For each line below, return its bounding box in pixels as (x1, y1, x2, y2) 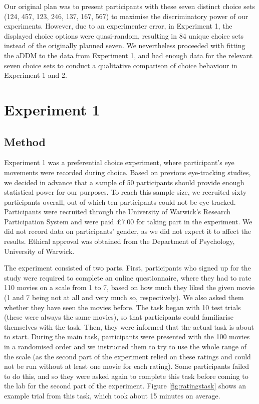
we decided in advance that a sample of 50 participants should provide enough (4, 177, 244, 187)
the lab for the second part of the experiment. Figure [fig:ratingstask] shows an (4, 380, 246, 391)
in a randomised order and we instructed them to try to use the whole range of (4, 341, 246, 352)
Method (4, 133, 46, 149)
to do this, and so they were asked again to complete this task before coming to (4, 370, 248, 381)
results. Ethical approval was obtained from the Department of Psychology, (4, 236, 235, 246)
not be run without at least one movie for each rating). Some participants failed (4, 361, 249, 371)
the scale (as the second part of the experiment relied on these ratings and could (4, 351, 251, 361)
